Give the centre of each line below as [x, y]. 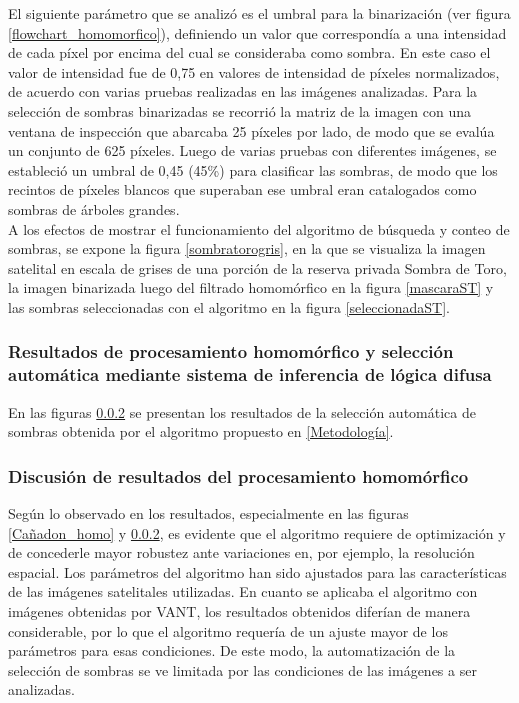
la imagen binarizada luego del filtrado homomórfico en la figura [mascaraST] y [251, 287]
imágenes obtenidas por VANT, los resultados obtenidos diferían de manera [239, 611]
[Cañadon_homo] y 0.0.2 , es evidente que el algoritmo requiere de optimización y [257, 532]
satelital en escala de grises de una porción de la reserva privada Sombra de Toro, [257, 267]
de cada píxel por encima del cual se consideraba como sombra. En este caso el [249, 52]
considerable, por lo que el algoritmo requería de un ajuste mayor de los [228, 630]
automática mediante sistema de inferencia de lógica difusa [250, 374]
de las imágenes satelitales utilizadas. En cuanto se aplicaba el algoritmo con [243, 591]
